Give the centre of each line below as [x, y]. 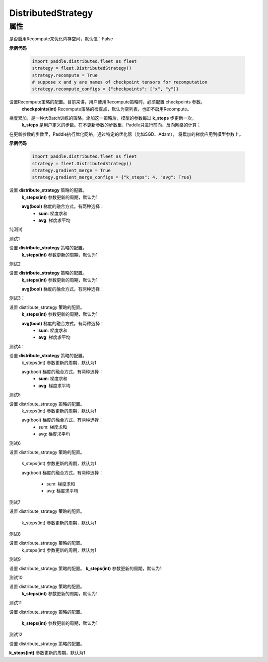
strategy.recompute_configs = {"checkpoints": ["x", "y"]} [105, 89]
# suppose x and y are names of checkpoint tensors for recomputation [120, 82]
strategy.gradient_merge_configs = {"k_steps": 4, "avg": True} [112, 177]
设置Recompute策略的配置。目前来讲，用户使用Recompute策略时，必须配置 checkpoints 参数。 [107, 102]
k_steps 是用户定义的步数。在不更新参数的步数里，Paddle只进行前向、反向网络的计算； [111, 125]
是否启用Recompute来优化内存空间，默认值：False [61, 39]
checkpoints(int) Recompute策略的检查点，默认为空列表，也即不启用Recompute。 [106, 109]
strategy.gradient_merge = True [71, 171]
